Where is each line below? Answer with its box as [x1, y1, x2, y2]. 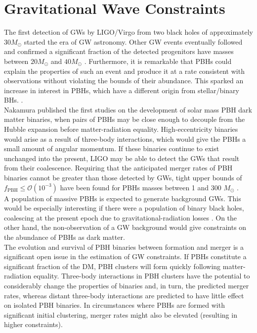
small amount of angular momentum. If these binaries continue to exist [4, 143, 219, 154]
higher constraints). [4, 319, 63, 330]
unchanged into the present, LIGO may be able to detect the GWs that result [4, 153, 240, 163]
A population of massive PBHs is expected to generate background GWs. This [4, 193, 241, 203]
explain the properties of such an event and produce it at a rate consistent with [4, 65, 245, 76]
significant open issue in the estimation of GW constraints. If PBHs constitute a [4, 251, 247, 262]
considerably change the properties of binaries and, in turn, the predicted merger [4, 280, 249, 290]
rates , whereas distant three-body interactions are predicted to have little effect [4, 290, 244, 300]
